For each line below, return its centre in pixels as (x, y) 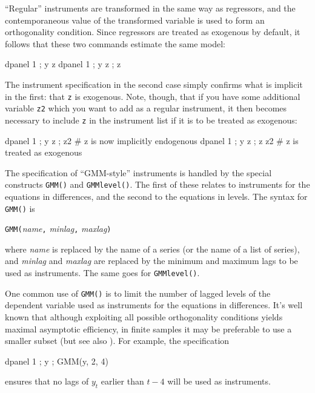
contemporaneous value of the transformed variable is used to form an (135, 20)
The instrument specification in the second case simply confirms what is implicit (154, 84)
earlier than (122, 381)
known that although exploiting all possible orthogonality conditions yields (144, 316)
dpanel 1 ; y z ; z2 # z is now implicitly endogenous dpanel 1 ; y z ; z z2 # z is (152, 140)
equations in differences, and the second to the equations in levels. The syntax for (156, 196)
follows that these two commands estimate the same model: (115, 43)
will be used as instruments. (219, 381)
